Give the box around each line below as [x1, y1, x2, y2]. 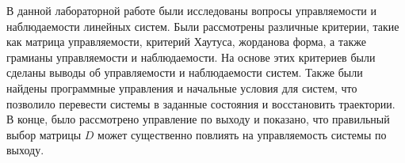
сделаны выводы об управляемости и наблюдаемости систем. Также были [6, 64, 363, 81]
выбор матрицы [6, 126, 82, 142]
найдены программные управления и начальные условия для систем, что [6, 79, 357, 96]
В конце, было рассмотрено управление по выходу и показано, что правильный [6, 111, 390, 127]
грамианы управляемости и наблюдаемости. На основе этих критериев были [6, 48, 376, 65]
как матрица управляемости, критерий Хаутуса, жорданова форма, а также [6, 33, 366, 50]
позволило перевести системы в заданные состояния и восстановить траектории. [6, 95, 395, 112]
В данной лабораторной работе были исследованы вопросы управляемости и [6, 2, 376, 18]
